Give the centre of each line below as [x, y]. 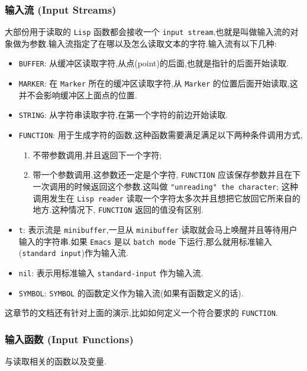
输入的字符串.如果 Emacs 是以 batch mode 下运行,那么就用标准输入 [145, 241]
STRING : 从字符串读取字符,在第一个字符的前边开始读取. [123, 115]
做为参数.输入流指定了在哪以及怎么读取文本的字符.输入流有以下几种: [145, 43]
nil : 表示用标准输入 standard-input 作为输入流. [111, 272]
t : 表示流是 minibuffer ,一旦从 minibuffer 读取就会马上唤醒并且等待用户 [158, 229]
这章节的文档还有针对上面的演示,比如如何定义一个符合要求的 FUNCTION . [141, 313]
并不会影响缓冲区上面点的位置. [78, 95]
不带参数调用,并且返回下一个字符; [97, 154]
